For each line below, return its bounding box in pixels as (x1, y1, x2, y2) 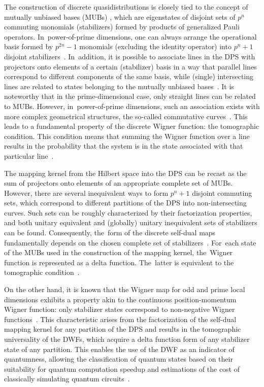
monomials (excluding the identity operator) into (79, 41, 232, 52)
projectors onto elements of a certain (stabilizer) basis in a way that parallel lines (4, 61, 257, 72)
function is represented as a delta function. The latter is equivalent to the (4, 257, 234, 267)
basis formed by (4, 41, 53, 52)
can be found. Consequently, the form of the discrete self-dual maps (4, 227, 216, 238)
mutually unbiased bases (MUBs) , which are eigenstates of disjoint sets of (4, 11, 236, 22)
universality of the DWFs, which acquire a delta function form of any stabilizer (4, 334, 250, 344)
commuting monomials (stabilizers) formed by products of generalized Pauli (4, 21, 240, 32)
